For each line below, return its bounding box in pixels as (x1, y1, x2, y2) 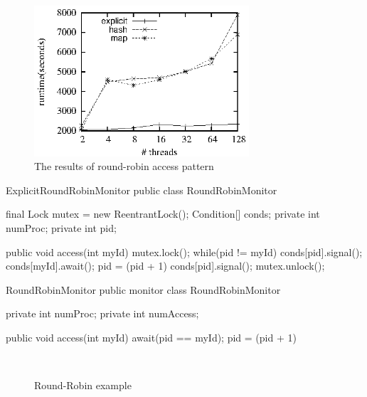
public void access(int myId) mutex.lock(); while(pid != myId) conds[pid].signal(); (6, 244, 363, 259)
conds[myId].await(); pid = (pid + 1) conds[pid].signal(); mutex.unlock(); (6, 258, 325, 273)
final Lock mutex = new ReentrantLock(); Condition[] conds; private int (6, 206, 320, 221)
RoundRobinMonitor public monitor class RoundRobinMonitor (6, 282, 281, 297)
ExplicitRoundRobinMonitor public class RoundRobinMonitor (6, 182, 277, 197)
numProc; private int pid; (6, 221, 117, 235)
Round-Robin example (34, 378, 132, 393)
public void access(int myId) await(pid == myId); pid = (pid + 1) (6, 329, 297, 344)
